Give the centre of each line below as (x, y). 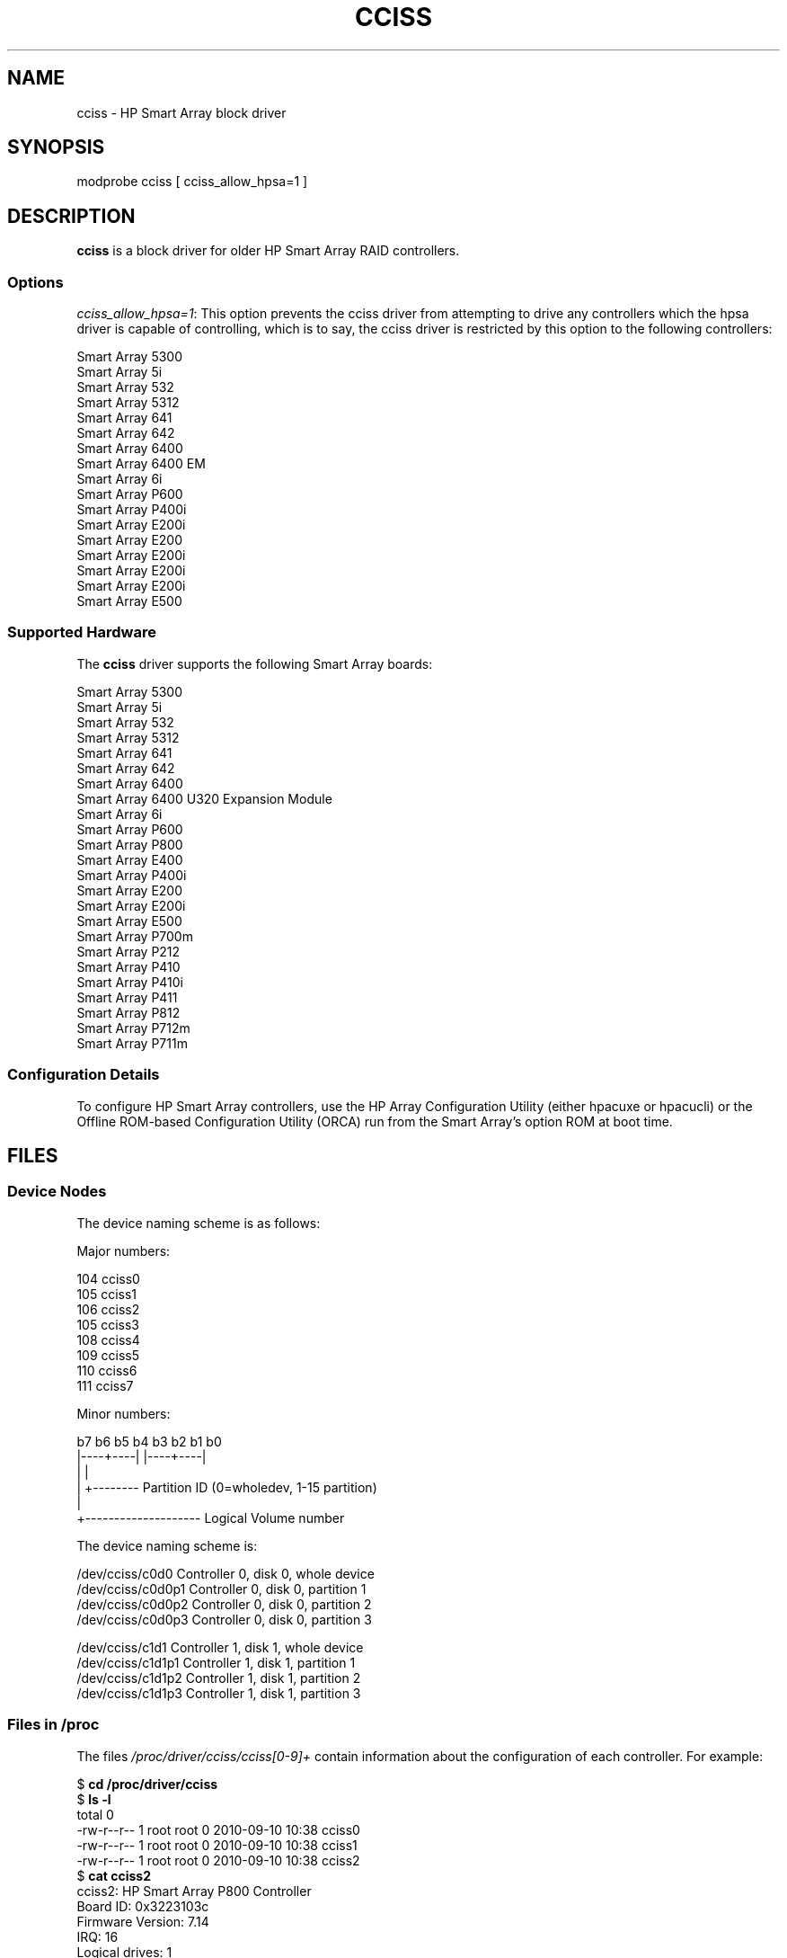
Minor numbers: (124, 1413)
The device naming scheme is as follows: (199, 1223)
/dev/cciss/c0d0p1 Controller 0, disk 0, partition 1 (221, 1589)
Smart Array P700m (135, 936)
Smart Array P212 (128, 951)
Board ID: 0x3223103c (143, 1906)
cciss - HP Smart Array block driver (181, 112)
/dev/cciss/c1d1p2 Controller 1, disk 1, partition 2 (219, 1678)
